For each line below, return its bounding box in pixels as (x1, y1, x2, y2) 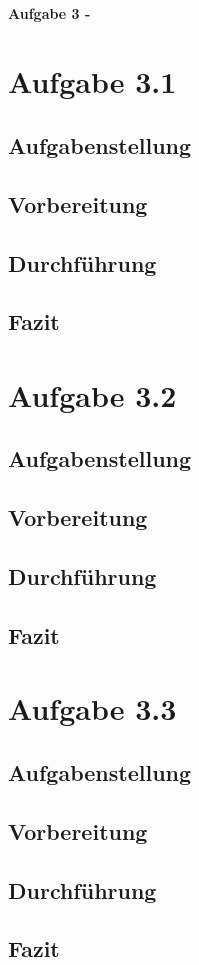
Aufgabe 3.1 (8, 61, 177, 102)
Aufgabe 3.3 (8, 688, 177, 729)
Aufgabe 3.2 (8, 374, 177, 415)
